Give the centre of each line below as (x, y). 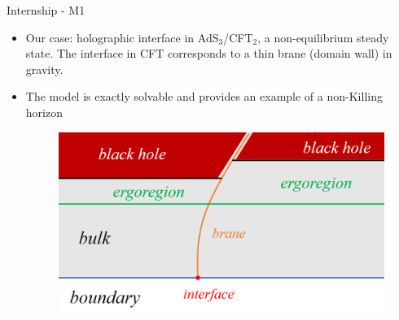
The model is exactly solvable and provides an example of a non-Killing (204, 96)
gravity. (44, 69)
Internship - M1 (46, 10)
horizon (44, 112)
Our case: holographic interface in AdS (122, 37)
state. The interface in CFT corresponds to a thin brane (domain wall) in (209, 53)
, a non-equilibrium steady (323, 37)
